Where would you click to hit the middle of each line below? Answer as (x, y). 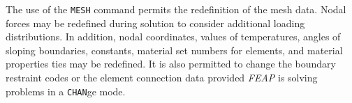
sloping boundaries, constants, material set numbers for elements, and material (174, 50)
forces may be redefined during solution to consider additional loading (155, 23)
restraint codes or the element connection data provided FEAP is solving (162, 78)
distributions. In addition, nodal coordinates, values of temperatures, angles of (173, 37)
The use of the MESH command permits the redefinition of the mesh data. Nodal (176, 9)
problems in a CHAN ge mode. (66, 91)
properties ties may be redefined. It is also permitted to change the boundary (171, 64)
